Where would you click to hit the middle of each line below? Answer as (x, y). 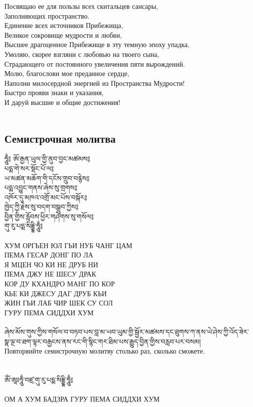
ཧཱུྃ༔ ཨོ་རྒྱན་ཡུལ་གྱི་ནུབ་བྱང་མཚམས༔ (47, 159)
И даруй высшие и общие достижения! (63, 102)
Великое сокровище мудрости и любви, (63, 35)
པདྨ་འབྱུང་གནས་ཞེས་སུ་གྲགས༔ (41, 188)
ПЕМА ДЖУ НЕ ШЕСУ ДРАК (51, 274)
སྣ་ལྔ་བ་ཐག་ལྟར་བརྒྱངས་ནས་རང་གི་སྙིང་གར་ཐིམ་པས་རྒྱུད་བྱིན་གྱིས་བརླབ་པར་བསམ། (103, 341)
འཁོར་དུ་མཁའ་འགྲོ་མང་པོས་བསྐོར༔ (46, 197)
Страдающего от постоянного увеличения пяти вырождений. (95, 64)
